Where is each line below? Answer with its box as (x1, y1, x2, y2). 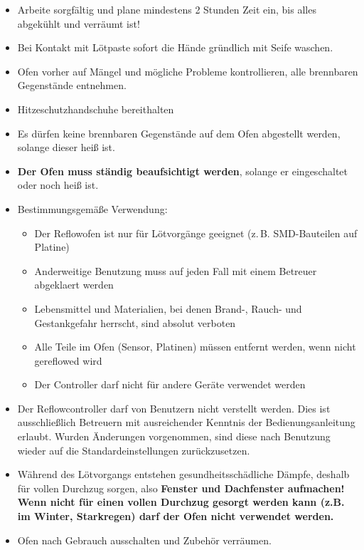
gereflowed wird (34, 353, 102, 368)
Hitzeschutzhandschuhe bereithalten (17, 101, 174, 116)
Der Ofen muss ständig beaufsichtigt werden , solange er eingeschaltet (17, 163, 348, 178)
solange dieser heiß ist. (17, 140, 115, 155)
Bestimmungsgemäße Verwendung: (17, 201, 168, 216)
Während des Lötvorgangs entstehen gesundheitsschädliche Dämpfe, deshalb (17, 467, 350, 482)
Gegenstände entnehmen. (17, 78, 127, 93)
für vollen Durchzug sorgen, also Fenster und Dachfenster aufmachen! (17, 480, 345, 495)
